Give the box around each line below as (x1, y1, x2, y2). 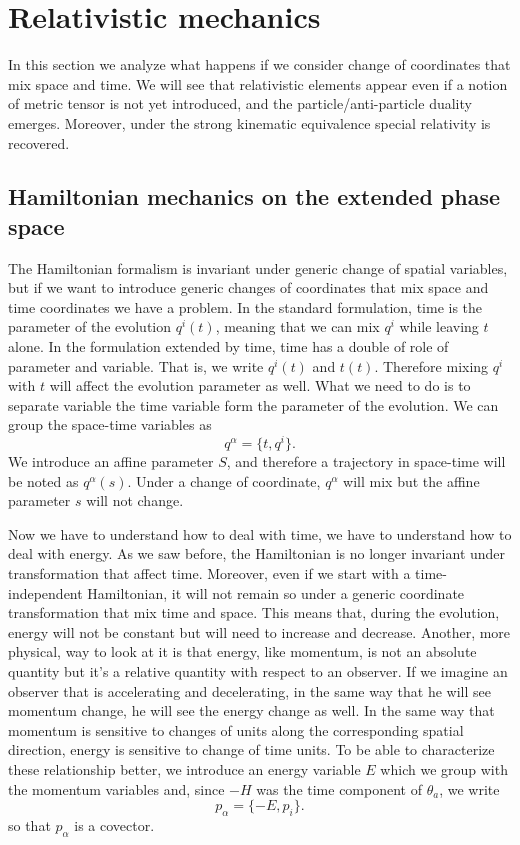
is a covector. (74, 815, 155, 835)
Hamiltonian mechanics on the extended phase (8, 181, 501, 212)
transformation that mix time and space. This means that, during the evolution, (8, 602, 500, 623)
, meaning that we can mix (215, 316, 380, 337)
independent (8, 582, 83, 603)
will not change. (86, 490, 184, 511)
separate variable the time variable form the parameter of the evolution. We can (8, 394, 499, 415)
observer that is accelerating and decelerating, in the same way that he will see (8, 680, 492, 701)
